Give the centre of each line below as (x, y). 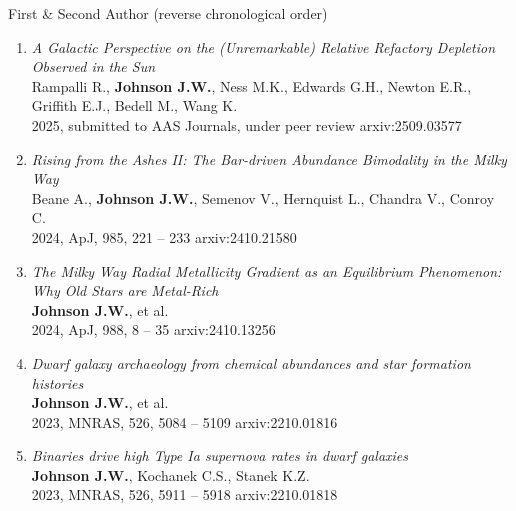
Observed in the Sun (93, 66)
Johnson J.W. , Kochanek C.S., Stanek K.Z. (170, 474)
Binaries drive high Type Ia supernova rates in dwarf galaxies (220, 455)
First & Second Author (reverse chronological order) (168, 13)
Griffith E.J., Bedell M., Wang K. (134, 105)
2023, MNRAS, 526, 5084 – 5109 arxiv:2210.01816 (184, 421)
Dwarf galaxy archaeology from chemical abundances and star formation (251, 362)
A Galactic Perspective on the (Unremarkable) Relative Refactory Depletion (263, 46)
